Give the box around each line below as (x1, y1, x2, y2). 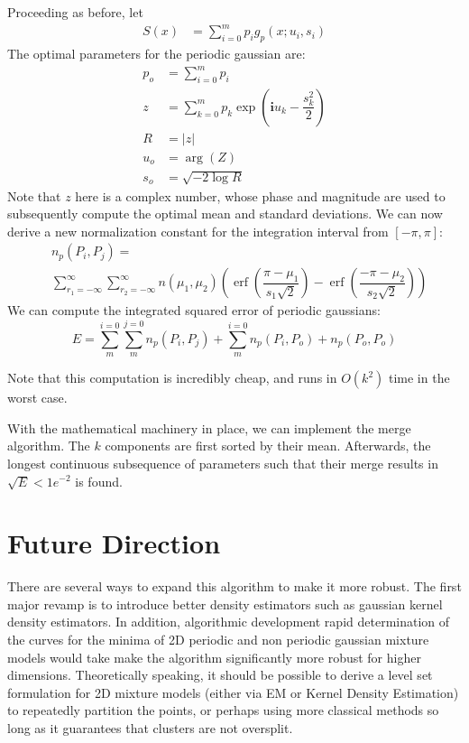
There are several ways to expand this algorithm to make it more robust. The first (7, 577, 462, 596)
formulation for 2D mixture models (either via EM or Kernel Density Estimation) (7, 683, 459, 701)
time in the (388, 368, 450, 387)
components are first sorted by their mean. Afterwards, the (105, 436, 431, 455)
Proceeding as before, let (7, 3, 143, 21)
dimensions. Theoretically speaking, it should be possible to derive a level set (7, 665, 433, 684)
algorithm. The (7, 436, 90, 455)
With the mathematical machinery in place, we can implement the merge (7, 418, 411, 437)
